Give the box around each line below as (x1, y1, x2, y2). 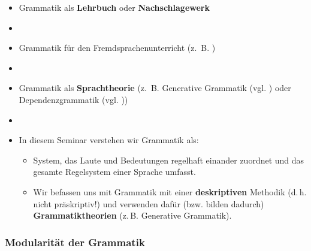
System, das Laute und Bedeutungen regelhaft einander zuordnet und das (33, 153, 304, 166)
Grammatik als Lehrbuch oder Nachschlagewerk (19, 1, 210, 13)
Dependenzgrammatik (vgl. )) (19, 93, 128, 105)
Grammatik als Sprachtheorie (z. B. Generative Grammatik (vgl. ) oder (19, 81, 291, 94)
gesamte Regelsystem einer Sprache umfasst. (33, 165, 196, 178)
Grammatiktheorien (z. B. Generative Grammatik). (33, 209, 232, 222)
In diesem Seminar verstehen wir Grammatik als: (19, 134, 199, 146)
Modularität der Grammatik (5, 234, 145, 249)
